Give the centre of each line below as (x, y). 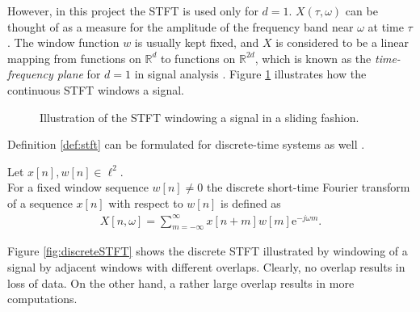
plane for (79, 74)
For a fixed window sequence (78, 187)
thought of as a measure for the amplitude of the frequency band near (181, 26)
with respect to (146, 202)
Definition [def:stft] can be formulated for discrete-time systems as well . (186, 144)
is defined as (251, 202)
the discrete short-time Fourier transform (308, 187)
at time (386, 26)
